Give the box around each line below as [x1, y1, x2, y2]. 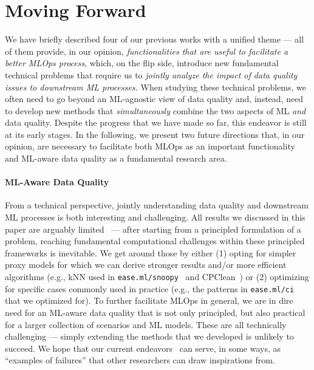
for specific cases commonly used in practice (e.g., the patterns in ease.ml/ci [5, 282, 295, 295]
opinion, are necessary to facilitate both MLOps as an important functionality [5, 140, 295, 152]
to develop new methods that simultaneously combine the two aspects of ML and [5, 104, 306, 117]
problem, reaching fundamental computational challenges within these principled [5, 235, 305, 247]
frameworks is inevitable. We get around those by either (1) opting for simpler [5, 246, 296, 259]
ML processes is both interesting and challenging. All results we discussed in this [5, 211, 305, 224]
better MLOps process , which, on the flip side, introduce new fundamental [5, 57, 279, 69]
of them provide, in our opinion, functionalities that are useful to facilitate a [5, 44, 288, 57]
